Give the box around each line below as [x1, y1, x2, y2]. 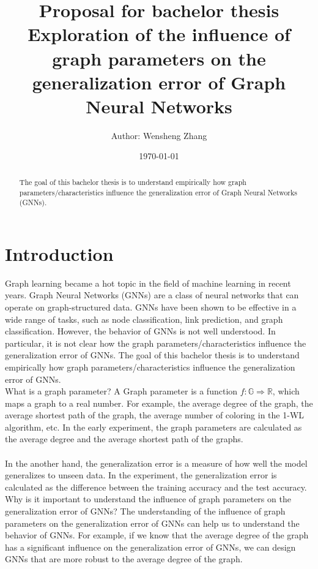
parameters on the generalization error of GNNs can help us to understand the [5, 516, 300, 529]
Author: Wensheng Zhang [111, 129, 207, 141]
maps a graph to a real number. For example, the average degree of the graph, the [5, 396, 313, 409]
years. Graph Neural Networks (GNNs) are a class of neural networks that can [5, 288, 299, 301]
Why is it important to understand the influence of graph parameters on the [5, 492, 291, 505]
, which [272, 385, 300, 398]
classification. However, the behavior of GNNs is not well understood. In [5, 325, 276, 337]
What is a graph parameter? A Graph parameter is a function [5, 385, 238, 398]
